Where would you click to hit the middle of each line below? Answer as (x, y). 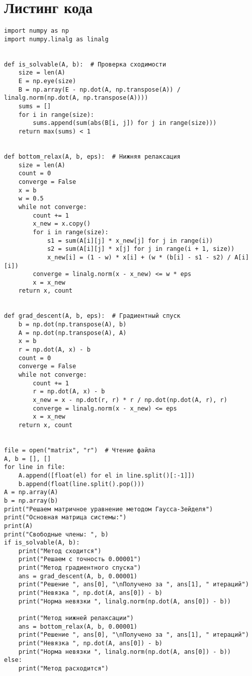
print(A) (19, 526)
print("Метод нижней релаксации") (76, 618)
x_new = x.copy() (62, 224)
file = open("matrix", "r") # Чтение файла (80, 450)
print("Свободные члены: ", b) (56, 534)
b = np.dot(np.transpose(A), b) (72, 325)
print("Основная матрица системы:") (65, 518)
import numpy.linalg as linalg (56, 39)
